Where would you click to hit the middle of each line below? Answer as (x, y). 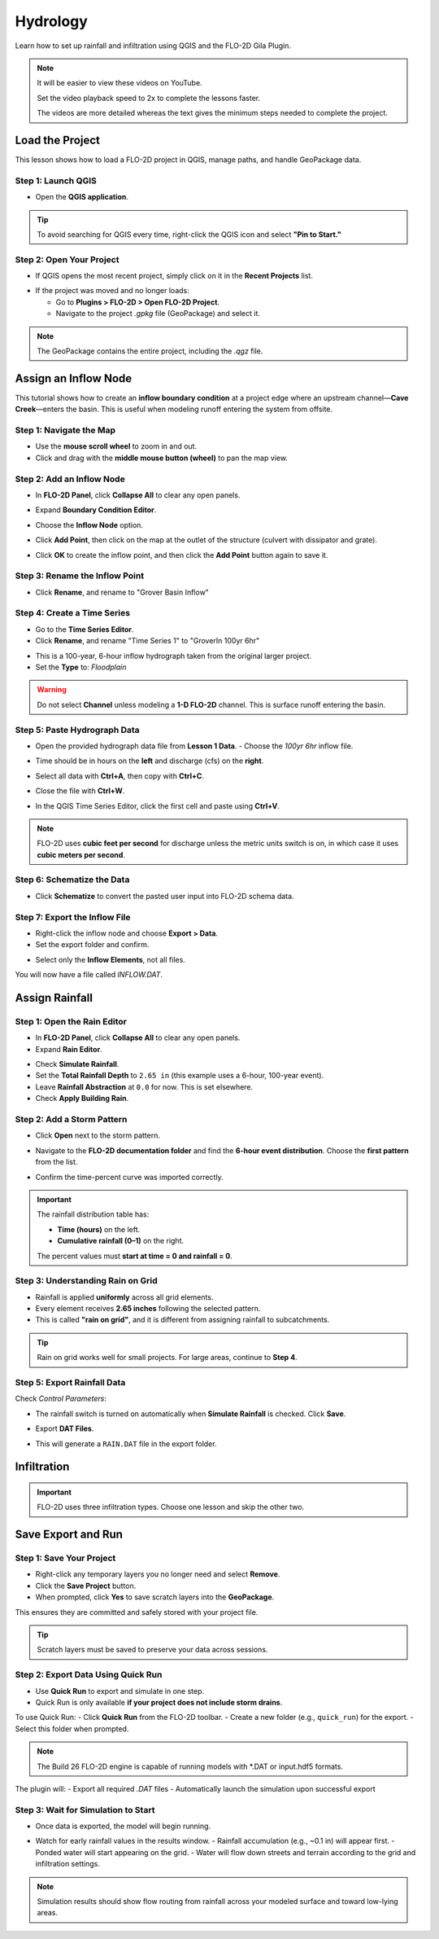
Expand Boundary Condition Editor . (96, 510)
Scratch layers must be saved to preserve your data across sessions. (152, 1650)
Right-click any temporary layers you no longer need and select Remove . (158, 1574)
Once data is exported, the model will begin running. (123, 1826)
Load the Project (58, 140)
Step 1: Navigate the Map (65, 430)
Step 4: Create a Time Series (72, 613)
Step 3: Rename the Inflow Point (80, 576)
